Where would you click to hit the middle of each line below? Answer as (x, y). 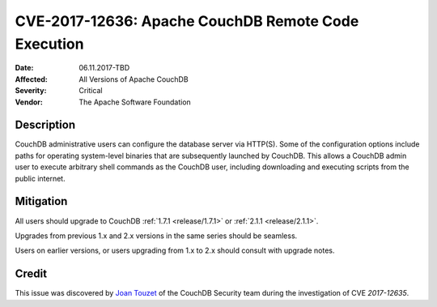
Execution (49, 44)
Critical (91, 91)
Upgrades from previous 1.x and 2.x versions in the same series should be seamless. (156, 236)
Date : (24, 68)
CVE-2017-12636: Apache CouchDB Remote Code (187, 21)
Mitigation (41, 201)
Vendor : (29, 102)
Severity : (31, 91)
